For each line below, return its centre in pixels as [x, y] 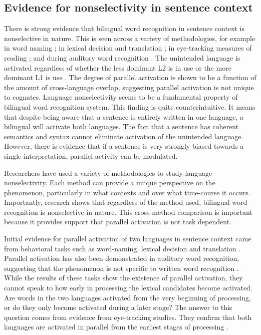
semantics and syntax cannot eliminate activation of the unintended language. [124, 136]
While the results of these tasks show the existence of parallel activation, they [123, 278]
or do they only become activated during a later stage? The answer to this [118, 307]
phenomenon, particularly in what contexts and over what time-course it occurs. [127, 192]
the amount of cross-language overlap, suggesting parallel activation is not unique [129, 87]
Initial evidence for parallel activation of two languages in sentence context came [128, 239]
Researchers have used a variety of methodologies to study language [108, 173]
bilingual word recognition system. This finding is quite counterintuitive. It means [130, 106]
